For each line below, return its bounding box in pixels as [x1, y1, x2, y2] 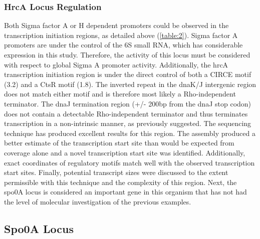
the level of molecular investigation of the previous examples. [4, 196, 191, 206]
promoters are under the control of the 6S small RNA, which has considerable [4, 39, 243, 50]
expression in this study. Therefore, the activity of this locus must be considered [4, 49, 250, 59]
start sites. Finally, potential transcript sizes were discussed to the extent [4, 167, 228, 177]
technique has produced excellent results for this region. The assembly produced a [4, 127, 255, 138]
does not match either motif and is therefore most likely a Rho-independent [4, 88, 236, 99]
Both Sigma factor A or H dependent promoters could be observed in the [4, 20, 229, 30]
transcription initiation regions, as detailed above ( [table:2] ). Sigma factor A [4, 29, 238, 40]
